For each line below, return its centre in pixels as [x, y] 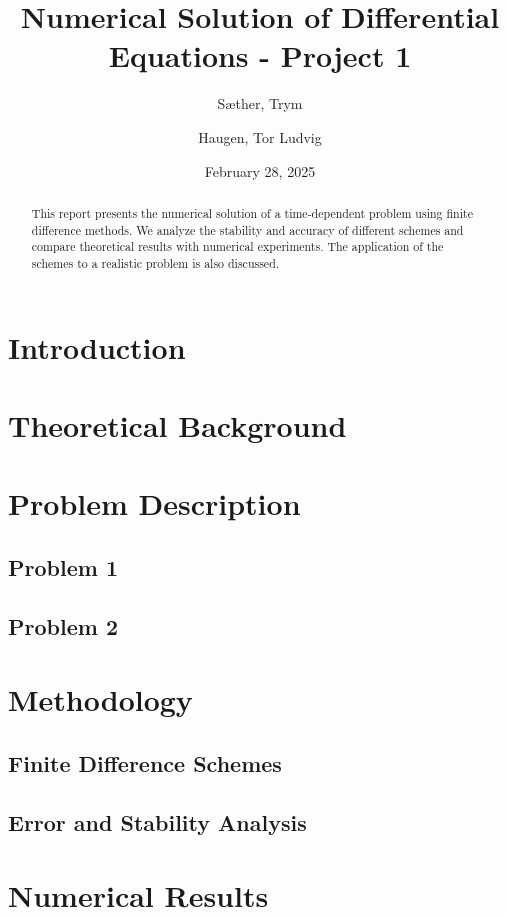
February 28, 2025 [260, 170]
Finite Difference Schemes [145, 762]
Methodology [100, 699]
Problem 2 [63, 625]
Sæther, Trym [260, 103]
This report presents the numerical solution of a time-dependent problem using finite [252, 212]
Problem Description [154, 503]
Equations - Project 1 [260, 55]
